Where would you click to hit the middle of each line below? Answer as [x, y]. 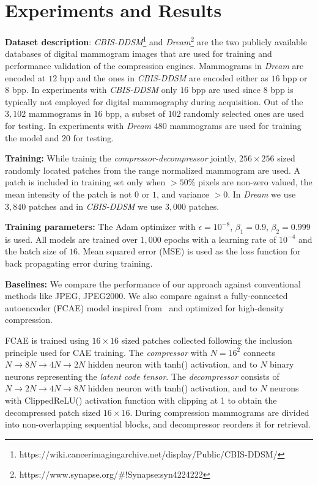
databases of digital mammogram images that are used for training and [139, 54]
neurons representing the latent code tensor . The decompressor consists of [142, 376]
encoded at [25, 77]
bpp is [282, 90]
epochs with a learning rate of [220, 239]
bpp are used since [226, 90]
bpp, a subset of [135, 113]
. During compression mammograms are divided [220, 412]
